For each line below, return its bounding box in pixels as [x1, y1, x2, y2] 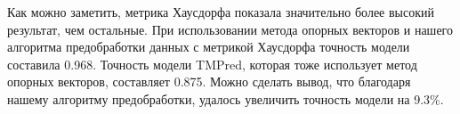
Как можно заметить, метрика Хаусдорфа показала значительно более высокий [7, 3, 434, 20]
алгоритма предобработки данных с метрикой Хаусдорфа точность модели [7, 37, 410, 56]
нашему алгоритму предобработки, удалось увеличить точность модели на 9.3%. [7, 89, 444, 108]
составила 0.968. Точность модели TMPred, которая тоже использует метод [7, 54, 417, 73]
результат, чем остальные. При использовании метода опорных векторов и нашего [7, 20, 454, 38]
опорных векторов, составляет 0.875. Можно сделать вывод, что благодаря [7, 72, 411, 91]
